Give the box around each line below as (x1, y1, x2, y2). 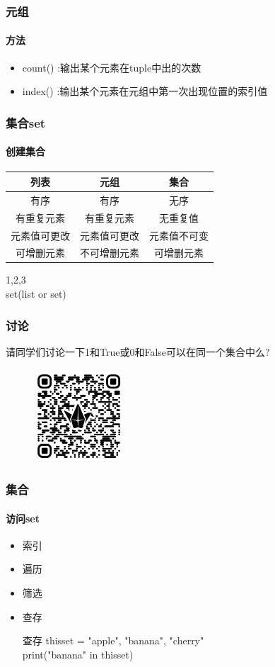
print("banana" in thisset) (22, 646, 134, 661)
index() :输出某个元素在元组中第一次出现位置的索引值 (22, 84, 268, 99)
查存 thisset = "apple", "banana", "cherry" (22, 633, 204, 648)
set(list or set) (6, 286, 66, 301)
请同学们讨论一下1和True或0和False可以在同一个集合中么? (6, 344, 270, 359)
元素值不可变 (149, 228, 209, 242)
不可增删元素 (80, 245, 139, 260)
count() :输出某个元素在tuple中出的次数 (22, 60, 201, 74)
